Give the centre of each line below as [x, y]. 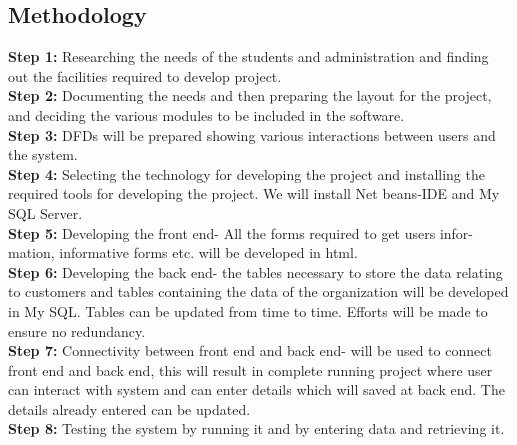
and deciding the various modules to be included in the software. [206, 114]
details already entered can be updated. [129, 408]
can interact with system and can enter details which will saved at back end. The [256, 389]
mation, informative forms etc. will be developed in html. [183, 252]
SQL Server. [45, 212]
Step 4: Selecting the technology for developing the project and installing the [246, 173]
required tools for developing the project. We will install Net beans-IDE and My [254, 193]
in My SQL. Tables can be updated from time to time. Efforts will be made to [248, 310]
